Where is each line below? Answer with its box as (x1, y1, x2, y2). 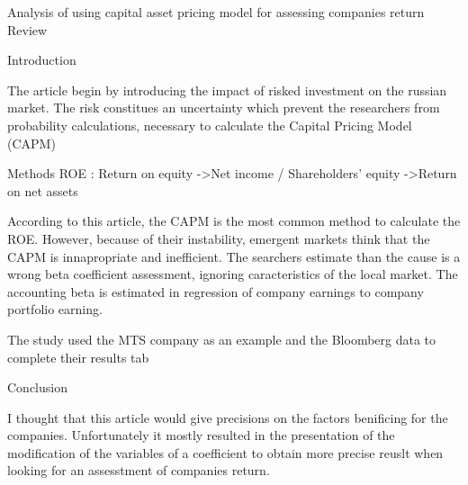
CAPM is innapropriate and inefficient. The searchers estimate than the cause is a (7, 247, 461, 265)
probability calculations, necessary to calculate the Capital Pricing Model (7, 115, 412, 134)
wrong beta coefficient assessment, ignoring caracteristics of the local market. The (7, 265, 458, 283)
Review (7, 20, 48, 39)
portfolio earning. (7, 300, 103, 319)
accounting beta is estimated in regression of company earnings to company (7, 282, 424, 301)
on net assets (7, 181, 78, 200)
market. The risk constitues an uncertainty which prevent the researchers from (7, 98, 440, 117)
